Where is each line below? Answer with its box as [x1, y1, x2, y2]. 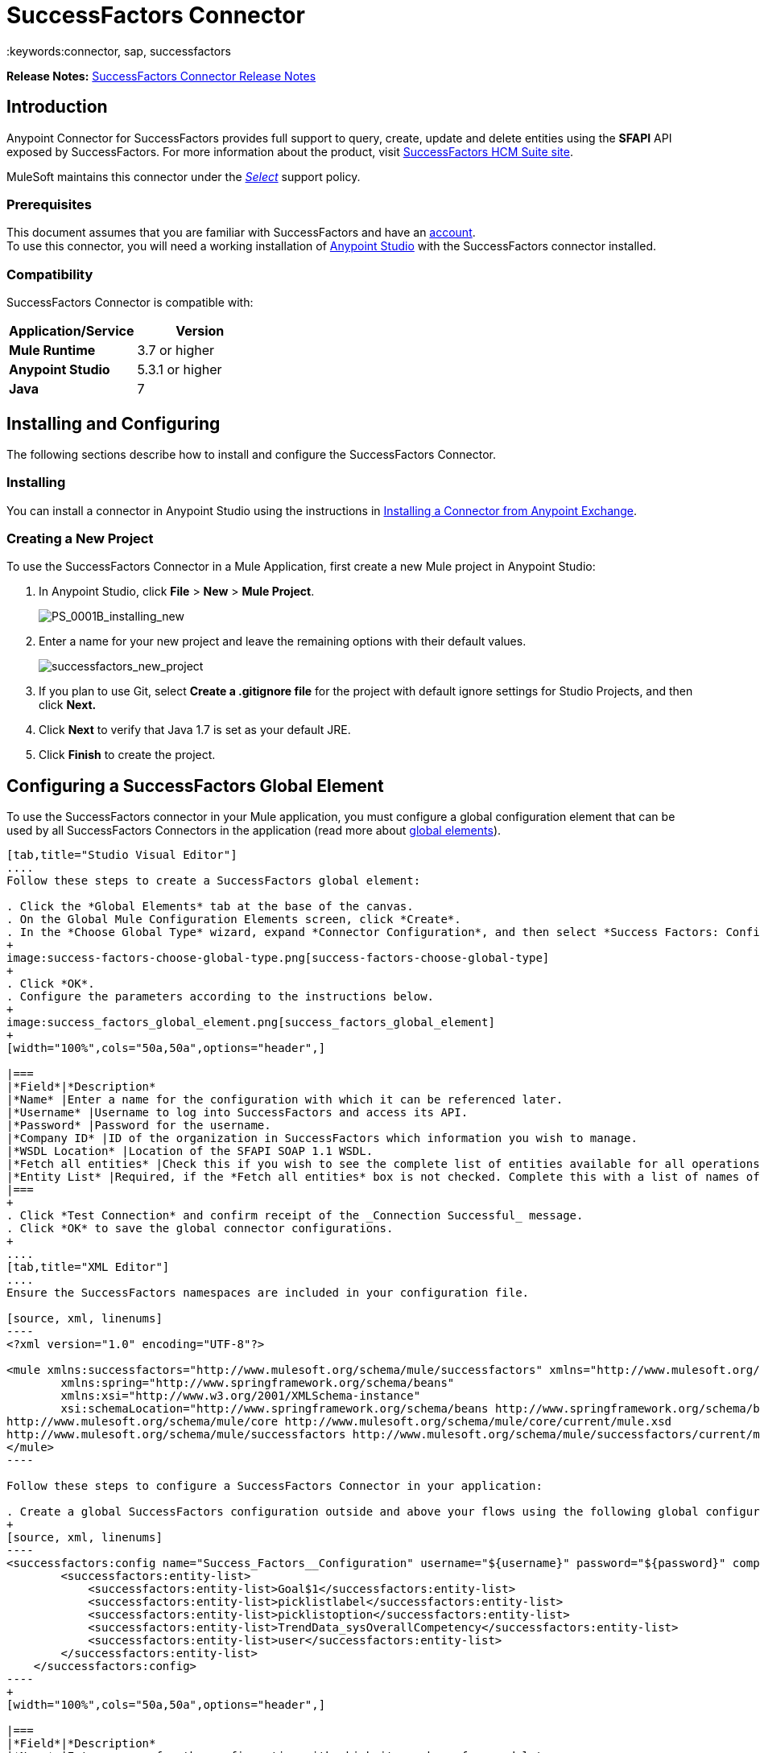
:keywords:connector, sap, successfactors [6, 43, 231, 58]
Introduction [6, 97, 108, 118]
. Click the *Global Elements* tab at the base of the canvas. [6, 900, 414, 914]
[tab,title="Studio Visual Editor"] [6, 848, 237, 862]
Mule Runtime [9, 342, 96, 359]
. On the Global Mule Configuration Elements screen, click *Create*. [6, 913, 461, 926]
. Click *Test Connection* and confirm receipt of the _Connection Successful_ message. [6, 1209, 584, 1223]
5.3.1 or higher [137, 361, 222, 378]
